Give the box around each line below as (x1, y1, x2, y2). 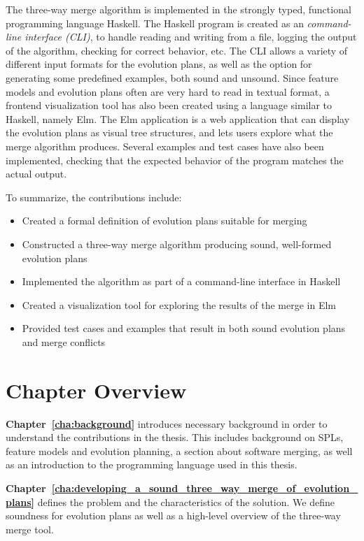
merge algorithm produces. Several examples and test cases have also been (6, 138, 324, 153)
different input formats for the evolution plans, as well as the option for (6, 57, 312, 71)
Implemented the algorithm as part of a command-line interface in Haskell (22, 274, 341, 289)
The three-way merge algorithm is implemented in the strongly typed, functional (6, 2, 351, 16)
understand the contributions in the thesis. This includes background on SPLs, (6, 430, 344, 445)
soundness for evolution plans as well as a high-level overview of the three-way (6, 508, 341, 523)
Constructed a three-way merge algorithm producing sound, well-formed (22, 236, 332, 251)
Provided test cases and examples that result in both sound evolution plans (22, 321, 346, 336)
